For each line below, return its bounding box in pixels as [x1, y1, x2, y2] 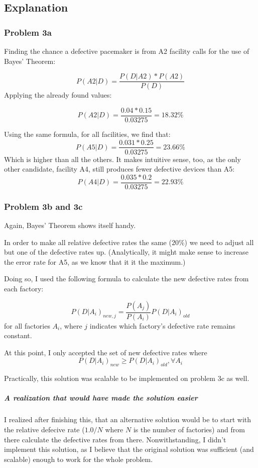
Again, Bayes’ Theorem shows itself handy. [4, 220, 136, 230]
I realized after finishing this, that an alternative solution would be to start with [4, 414, 251, 425]
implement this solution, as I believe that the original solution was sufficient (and [4, 444, 254, 454]
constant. [4, 330, 32, 341]
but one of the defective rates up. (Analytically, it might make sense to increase [4, 247, 248, 257]
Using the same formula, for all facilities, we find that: [4, 128, 171, 139]
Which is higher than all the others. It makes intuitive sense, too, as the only [4, 153, 241, 164]
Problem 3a [4, 26, 52, 38]
